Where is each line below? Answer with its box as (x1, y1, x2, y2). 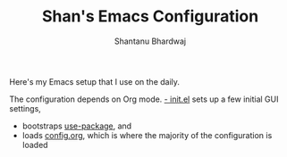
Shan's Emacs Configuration (41, 6, 259, 27)
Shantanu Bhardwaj (114, 36, 186, 46)
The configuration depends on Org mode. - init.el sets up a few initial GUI (9, 94, 279, 104)
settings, (9, 103, 42, 113)
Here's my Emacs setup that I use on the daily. (9, 76, 181, 87)
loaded (21, 139, 48, 150)
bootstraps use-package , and (21, 120, 132, 131)
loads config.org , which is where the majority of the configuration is (21, 129, 273, 140)
